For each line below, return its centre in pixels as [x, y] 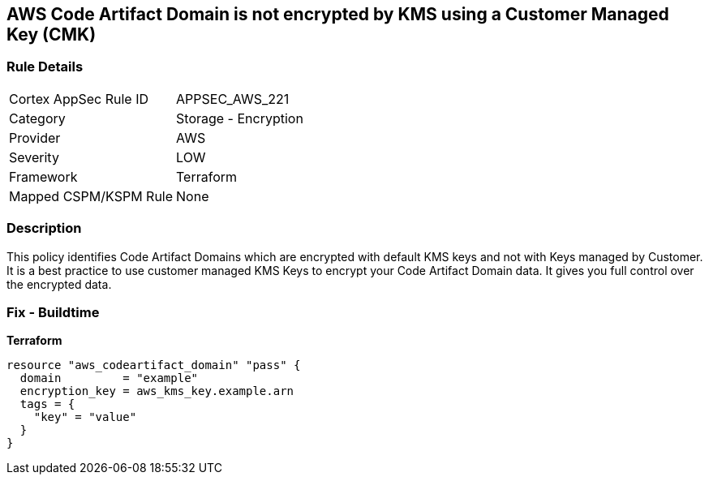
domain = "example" [109, 378]
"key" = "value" [85, 417]
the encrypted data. [59, 284]
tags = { [47, 404]
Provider [35, 137]
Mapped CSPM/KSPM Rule [91, 196]
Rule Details [45, 67]
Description [44, 228]
